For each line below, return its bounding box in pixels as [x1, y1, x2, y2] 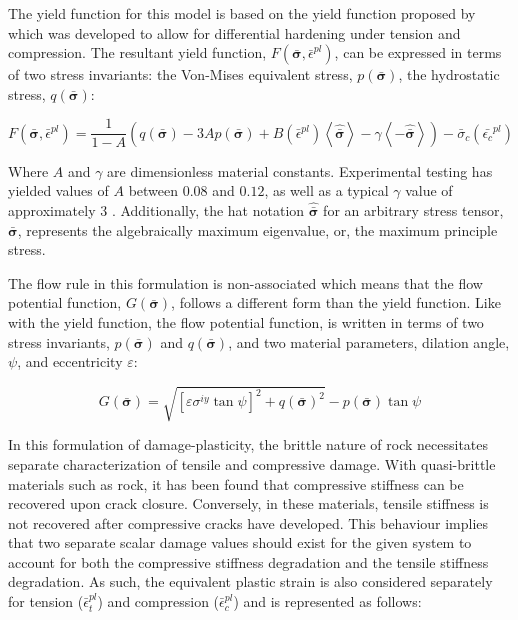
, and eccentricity [17, 351, 123, 372]
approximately [8, 200, 96, 221]
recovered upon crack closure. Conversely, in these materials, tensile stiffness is [8, 493, 489, 514]
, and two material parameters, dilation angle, [228, 331, 510, 352]
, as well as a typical [264, 180, 389, 201]
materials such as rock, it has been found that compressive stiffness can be [8, 473, 464, 494]
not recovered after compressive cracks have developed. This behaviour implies [8, 512, 489, 533]
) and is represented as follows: [233, 591, 422, 612]
